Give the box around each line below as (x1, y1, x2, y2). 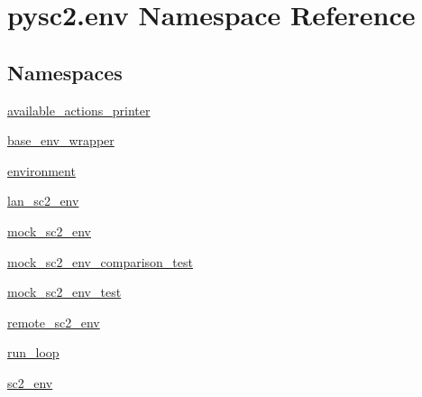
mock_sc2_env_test (7, 282, 122, 301)
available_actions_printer (7, 100, 151, 119)
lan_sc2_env (7, 191, 79, 210)
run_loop (7, 343, 60, 362)
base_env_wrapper (7, 131, 115, 150)
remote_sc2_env (7, 312, 100, 331)
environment (7, 161, 76, 180)
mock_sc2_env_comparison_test (7, 252, 193, 271)
